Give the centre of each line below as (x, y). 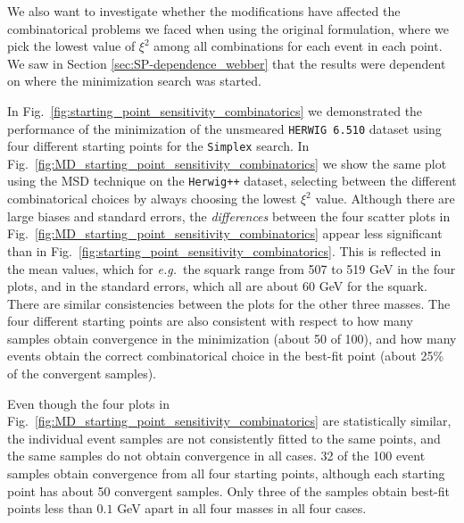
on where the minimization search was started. (134, 81)
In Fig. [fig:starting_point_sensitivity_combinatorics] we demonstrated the (215, 110)
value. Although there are (385, 199)
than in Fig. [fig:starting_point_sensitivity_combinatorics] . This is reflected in (224, 250)
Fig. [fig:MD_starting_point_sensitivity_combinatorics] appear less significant (225, 233)
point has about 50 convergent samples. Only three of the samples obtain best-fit (228, 490)
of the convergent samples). (82, 374)
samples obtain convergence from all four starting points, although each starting (226, 473)
